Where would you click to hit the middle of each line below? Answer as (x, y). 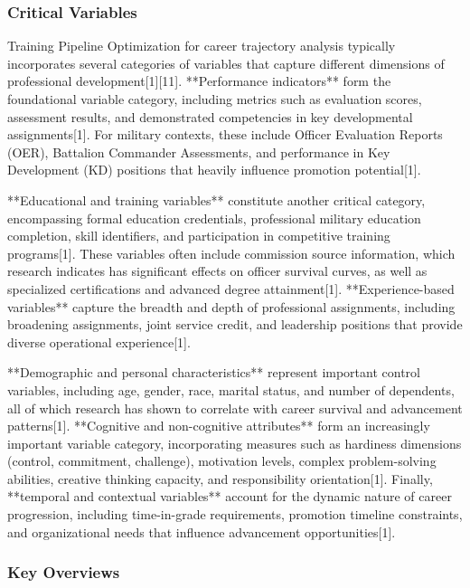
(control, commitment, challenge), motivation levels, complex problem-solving (222, 461)
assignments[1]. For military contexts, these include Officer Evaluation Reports (225, 134)
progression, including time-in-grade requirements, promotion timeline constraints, (235, 514)
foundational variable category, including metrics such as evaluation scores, (215, 99)
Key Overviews (64, 572)
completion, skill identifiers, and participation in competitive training (199, 236)
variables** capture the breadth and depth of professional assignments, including (231, 306)
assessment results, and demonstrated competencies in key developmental (210, 116)
